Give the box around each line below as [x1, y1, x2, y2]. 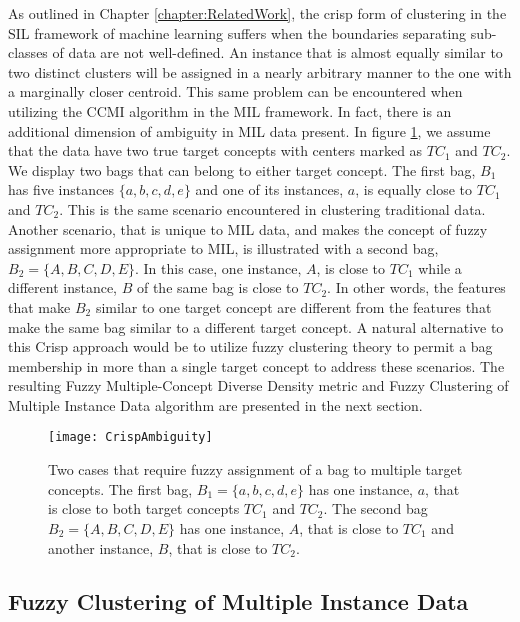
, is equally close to [355, 179, 473, 200]
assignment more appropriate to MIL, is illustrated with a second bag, [8, 238, 439, 259]
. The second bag [323, 498, 428, 519]
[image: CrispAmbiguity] [48, 430, 213, 445]
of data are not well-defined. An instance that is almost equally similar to [52, 42, 503, 63]
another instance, [48, 537, 154, 558]
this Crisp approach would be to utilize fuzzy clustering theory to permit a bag [8, 336, 493, 357]
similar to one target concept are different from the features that [95, 296, 492, 317]
